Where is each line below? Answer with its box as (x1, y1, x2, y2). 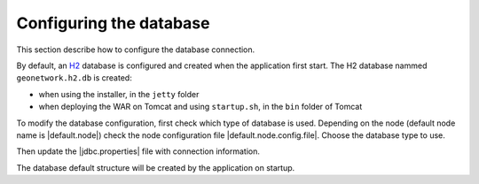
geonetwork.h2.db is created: (16, 73, 132, 83)
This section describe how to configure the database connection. (16, 44, 255, 55)
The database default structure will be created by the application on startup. (16, 162, 295, 172)
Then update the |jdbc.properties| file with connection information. (16, 146, 261, 157)
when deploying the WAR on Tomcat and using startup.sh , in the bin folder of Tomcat (38, 102, 363, 112)
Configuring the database (16, 13, 210, 33)
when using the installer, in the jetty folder (38, 88, 200, 99)
